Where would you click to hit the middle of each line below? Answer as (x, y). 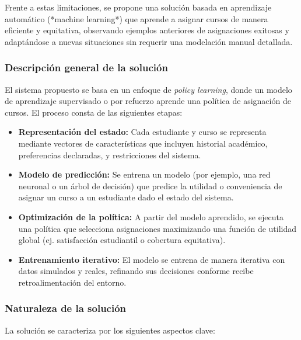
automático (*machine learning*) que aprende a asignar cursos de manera (136, 18)
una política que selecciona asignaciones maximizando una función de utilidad (157, 228)
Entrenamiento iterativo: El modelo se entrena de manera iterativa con (152, 259)
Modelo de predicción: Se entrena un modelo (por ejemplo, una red (144, 174)
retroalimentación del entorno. (72, 282)
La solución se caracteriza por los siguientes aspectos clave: (110, 330)
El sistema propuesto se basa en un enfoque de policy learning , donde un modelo (148, 89)
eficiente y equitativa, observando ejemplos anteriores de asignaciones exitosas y (147, 30)
